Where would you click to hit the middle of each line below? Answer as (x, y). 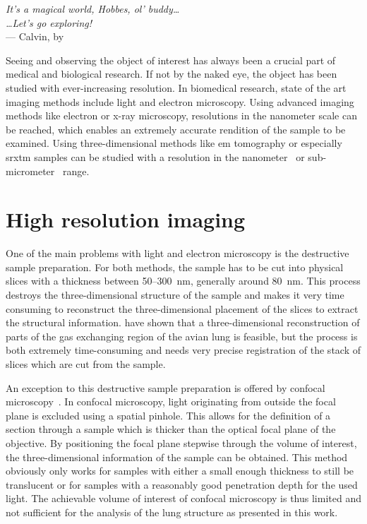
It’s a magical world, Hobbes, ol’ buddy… (93, 8)
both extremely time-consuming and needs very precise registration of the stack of (183, 350)
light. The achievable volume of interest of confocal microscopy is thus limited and (183, 498)
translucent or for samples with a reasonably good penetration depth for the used (182, 484)
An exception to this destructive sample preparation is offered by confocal (166, 387)
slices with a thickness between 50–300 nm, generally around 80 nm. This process (183, 281)
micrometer (30, 171)
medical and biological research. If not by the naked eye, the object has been (172, 74)
